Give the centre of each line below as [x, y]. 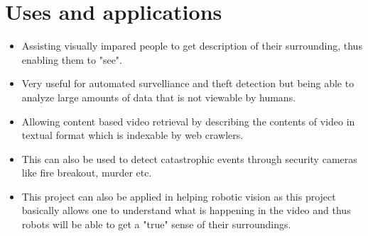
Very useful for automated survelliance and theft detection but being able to [188, 83]
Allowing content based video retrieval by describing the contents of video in [188, 121]
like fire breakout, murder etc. [87, 173]
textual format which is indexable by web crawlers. [132, 135]
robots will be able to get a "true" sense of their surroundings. [156, 224]
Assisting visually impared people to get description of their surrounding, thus [192, 46]
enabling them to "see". [72, 59]
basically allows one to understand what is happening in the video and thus [186, 210]
